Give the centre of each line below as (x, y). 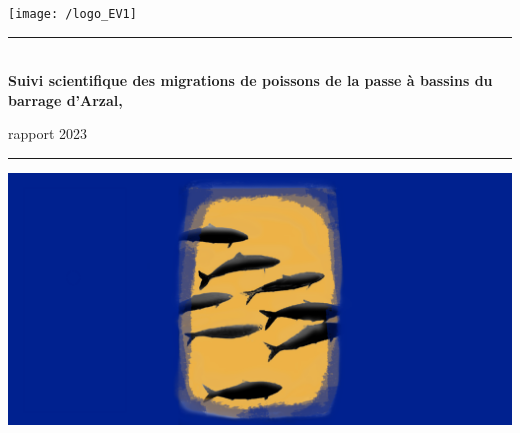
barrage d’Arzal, (65, 99)
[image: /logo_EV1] (72, 14)
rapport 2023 (48, 133)
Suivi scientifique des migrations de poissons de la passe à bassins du (250, 80)
